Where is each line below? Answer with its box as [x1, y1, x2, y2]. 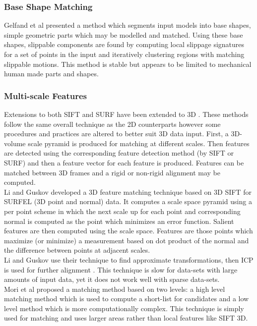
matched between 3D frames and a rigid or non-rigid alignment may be [4, 167, 220, 177]
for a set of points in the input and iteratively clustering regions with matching [4, 49, 245, 59]
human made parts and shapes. [4, 68, 99, 79]
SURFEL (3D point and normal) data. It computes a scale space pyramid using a [4, 196, 252, 207]
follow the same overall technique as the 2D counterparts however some [4, 118, 221, 129]
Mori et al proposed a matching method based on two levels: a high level [4, 283, 225, 294]
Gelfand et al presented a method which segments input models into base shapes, [4, 20, 251, 30]
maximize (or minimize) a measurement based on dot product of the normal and [4, 235, 249, 245]
